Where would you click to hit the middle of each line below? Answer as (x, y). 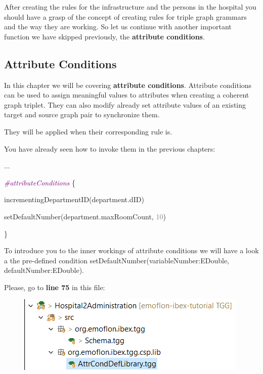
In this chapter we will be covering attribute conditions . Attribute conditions (128, 85)
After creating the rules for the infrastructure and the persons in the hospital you (130, 7)
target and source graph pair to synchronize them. (82, 114)
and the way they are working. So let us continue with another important (118, 27)
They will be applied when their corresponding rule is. (88, 131)
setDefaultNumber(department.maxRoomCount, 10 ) (85, 216)
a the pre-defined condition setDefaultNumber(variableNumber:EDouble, (117, 260)
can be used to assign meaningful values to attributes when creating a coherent (127, 95)
